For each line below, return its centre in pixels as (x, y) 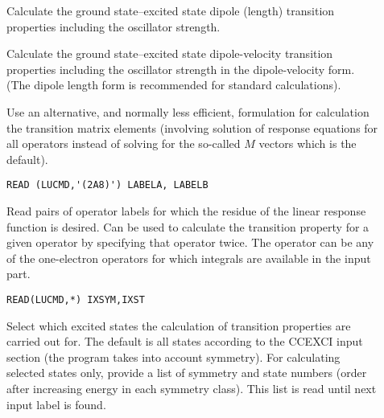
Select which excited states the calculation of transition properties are (179, 325)
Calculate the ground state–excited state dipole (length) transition (171, 10)
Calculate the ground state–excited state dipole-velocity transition (170, 53)
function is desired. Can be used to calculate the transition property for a (188, 226)
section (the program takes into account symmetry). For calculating (173, 357)
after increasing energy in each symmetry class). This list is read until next (192, 388)
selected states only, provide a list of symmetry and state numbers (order (187, 373)
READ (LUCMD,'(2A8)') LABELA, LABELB (107, 185)
